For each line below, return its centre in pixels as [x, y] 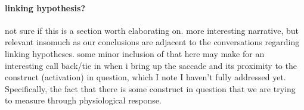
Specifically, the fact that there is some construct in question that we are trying [150, 88]
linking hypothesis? [45, 7]
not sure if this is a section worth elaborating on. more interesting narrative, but [152, 30]
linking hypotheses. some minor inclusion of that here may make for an [135, 53]
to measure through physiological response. [83, 100]
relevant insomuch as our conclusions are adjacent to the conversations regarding [152, 42]
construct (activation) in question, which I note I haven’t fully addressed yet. [145, 77]
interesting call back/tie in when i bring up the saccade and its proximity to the [151, 65]
